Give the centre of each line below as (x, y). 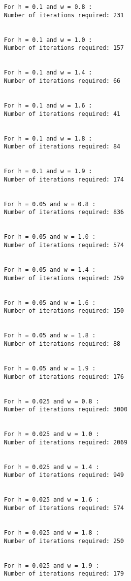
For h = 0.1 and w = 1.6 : (48, 105)
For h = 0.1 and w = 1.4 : (48, 73)
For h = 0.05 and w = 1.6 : (50, 303)
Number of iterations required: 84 (62, 147)
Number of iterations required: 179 (64, 574)
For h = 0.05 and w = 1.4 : (50, 270)
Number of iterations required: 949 (64, 475)
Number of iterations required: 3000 (66, 410)
